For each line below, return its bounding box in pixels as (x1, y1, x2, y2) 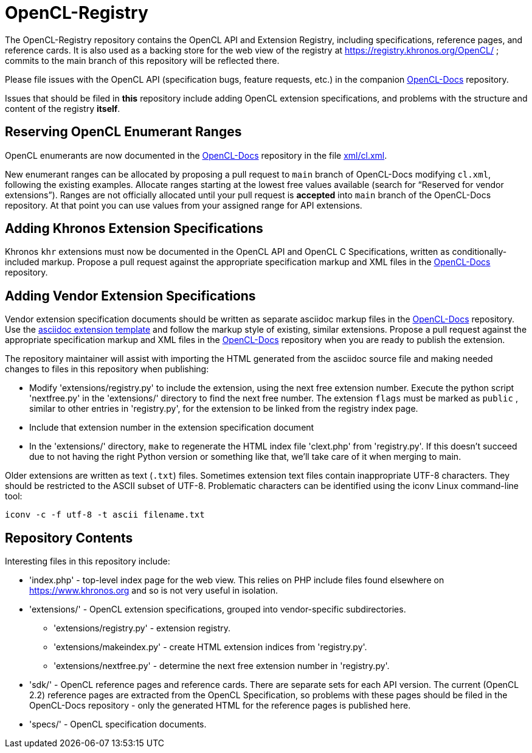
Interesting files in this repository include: (5, 556, 170, 567)
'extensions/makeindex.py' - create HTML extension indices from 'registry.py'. (54, 642, 367, 653)
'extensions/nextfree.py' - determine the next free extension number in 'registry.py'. (54, 661, 390, 671)
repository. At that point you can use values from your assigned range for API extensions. (5, 200, 362, 210)
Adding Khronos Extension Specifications (5, 221, 263, 237)
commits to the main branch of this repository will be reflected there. (5, 55, 280, 66)
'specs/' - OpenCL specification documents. (29, 719, 207, 730)
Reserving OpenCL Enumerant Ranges (5, 124, 242, 140)
